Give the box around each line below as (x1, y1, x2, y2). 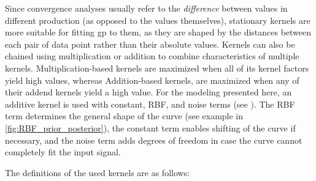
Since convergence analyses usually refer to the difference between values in (5, 2, 288, 14)
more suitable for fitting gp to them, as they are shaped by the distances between (5, 26, 312, 39)
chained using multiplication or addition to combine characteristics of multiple (5, 50, 299, 62)
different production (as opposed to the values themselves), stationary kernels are (5, 13, 310, 26)
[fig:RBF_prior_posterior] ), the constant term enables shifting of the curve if (5, 121, 296, 134)
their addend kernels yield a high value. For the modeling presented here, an (5, 86, 292, 98)
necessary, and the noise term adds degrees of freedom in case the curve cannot (5, 133, 303, 146)
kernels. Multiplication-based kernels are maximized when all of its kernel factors (5, 61, 309, 74)
